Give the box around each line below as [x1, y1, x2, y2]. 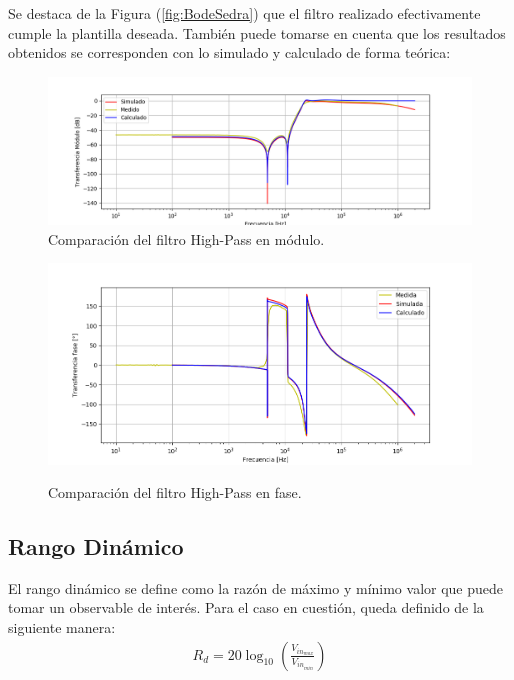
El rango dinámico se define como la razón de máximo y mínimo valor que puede [8, 577, 504, 598]
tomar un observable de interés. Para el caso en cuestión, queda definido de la [8, 597, 484, 618]
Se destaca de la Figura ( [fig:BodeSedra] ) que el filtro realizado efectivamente [8, 3, 481, 23]
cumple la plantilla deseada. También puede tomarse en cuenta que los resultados [8, 22, 506, 43]
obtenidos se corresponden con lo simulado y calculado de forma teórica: [8, 42, 451, 63]
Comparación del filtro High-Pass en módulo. [48, 228, 325, 249]
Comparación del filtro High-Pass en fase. [48, 482, 302, 503]
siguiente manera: [8, 617, 116, 638]
